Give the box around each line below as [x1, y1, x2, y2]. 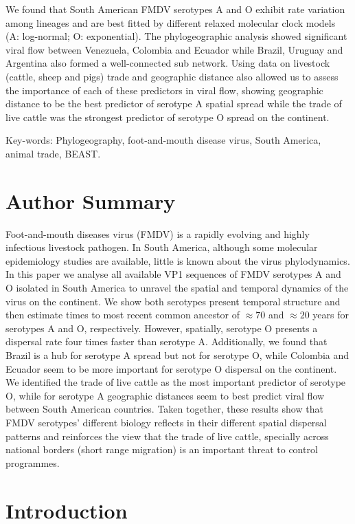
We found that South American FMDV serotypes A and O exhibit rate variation [5, 2, 345, 16]
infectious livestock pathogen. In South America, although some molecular [5, 240, 318, 254]
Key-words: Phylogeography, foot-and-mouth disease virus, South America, [5, 133, 321, 147]
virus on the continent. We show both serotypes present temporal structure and [5, 294, 341, 308]
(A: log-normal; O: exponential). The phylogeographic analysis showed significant [5, 29, 347, 43]
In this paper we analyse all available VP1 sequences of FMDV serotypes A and [5, 267, 341, 281]
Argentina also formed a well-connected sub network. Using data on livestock [5, 56, 330, 70]
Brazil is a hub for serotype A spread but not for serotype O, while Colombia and [5, 348, 350, 362]
